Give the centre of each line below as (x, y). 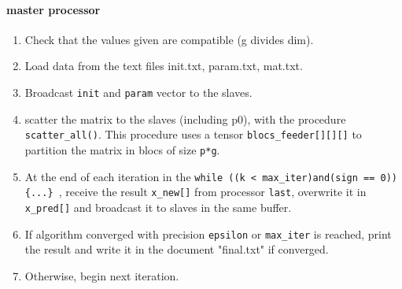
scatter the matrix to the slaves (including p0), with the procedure (185, 119)
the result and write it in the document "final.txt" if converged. (177, 249)
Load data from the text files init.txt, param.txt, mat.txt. (164, 66)
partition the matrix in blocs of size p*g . (122, 149)
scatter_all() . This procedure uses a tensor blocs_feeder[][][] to (193, 134)
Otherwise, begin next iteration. (102, 275)
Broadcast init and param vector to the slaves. (138, 92)
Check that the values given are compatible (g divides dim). (169, 39)
